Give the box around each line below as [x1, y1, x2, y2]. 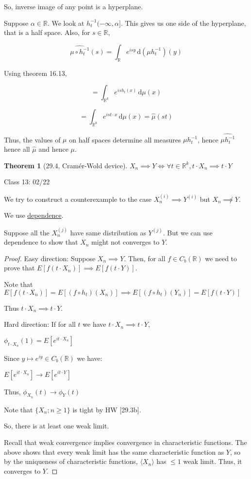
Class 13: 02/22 [4, 177, 50, 187]
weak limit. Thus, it [183, 456, 242, 466]
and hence [38, 144, 68, 154]
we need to [205, 253, 237, 263]
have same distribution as [70, 227, 146, 237]
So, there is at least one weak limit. [4, 421, 109, 431]
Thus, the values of [4, 134, 61, 144]
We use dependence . [4, 210, 64, 220]
